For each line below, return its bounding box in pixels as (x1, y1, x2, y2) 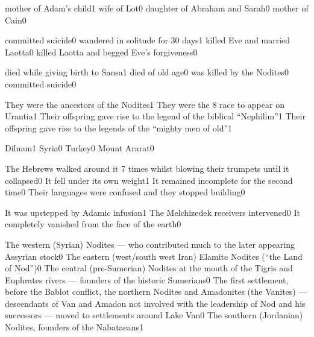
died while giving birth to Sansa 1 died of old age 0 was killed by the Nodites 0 (5, 66, 289, 78)
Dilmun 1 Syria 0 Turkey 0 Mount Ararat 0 (5, 142, 154, 154)
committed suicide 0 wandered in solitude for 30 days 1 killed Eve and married (5, 34, 290, 46)
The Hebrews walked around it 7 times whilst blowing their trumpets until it (5, 162, 289, 174)
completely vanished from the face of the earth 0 (5, 218, 181, 230)
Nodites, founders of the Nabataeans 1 (5, 321, 144, 333)
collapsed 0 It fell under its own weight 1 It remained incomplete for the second (5, 174, 293, 186)
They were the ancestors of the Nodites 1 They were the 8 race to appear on (5, 98, 284, 110)
